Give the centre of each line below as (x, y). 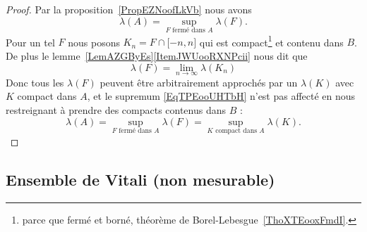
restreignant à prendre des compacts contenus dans (116, 110)
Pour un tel (30, 42)
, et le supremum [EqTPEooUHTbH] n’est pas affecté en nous (221, 96)
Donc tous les (35, 82)
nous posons (94, 42)
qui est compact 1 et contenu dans (271, 41)
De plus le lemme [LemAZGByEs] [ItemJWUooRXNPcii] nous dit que (157, 56)
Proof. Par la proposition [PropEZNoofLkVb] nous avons (129, 9)
